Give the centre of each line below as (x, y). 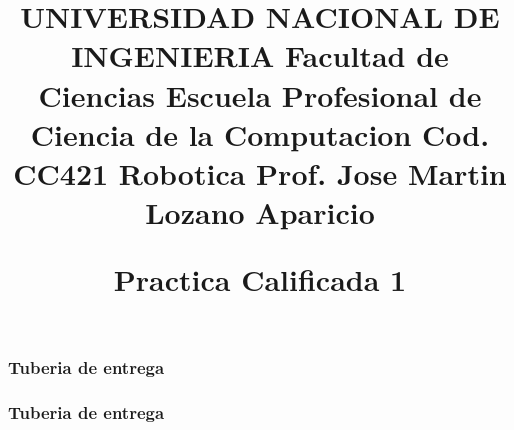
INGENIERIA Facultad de (260, 55)
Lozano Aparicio (260, 212)
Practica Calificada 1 (260, 279)
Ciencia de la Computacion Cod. (260, 133)
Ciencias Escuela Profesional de (260, 94)
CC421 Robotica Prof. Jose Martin (260, 172)
